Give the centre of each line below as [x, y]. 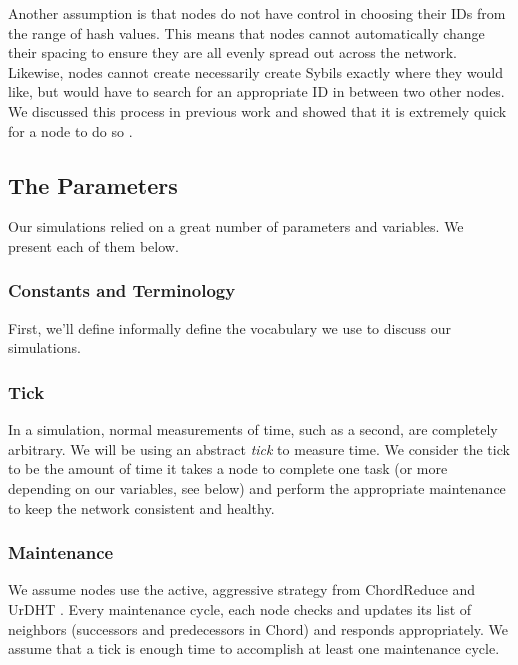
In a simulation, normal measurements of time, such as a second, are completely [253, 429]
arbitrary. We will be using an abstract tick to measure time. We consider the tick [259, 448]
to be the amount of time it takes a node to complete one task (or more [228, 468]
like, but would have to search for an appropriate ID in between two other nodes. [256, 91]
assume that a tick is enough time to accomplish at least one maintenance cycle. [254, 648]
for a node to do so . [70, 130]
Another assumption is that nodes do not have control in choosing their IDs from [257, 13]
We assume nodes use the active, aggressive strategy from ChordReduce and [242, 589]
